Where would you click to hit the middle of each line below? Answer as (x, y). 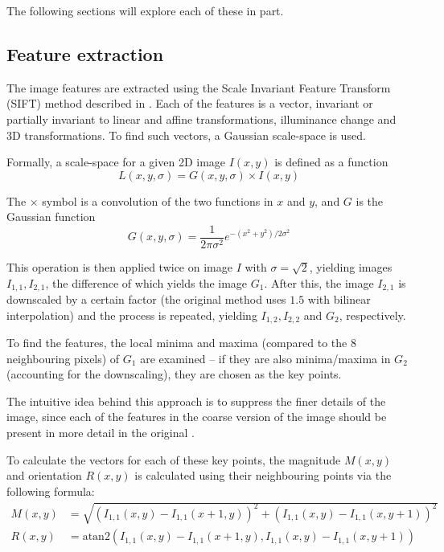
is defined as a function (331, 162)
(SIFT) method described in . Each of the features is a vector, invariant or (190, 103)
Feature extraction (85, 53)
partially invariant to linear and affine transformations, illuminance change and (201, 119)
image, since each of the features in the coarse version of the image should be (197, 417)
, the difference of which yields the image (146, 282)
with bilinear (339, 299)
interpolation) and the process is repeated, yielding (132, 315)
